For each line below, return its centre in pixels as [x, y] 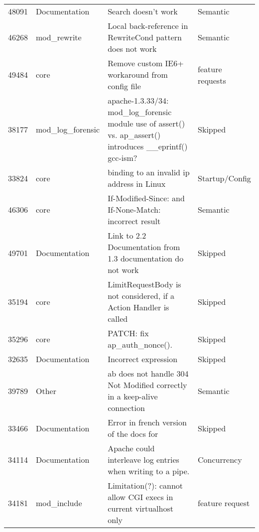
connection [126, 408]
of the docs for [133, 434]
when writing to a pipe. [149, 471]
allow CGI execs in [140, 497]
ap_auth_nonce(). [140, 344]
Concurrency [220, 460]
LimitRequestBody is [144, 284]
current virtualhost [140, 508]
